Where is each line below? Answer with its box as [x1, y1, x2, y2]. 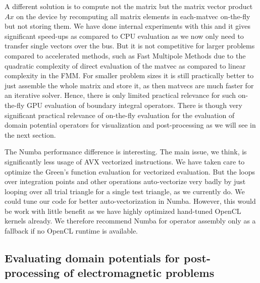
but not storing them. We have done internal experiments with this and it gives [5, 21, 250, 31]
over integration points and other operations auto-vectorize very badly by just [5, 176, 246, 187]
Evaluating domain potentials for [5, 250, 180, 266]
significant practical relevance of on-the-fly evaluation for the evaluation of [5, 109, 235, 120]
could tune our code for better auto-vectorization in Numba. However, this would [5, 196, 256, 206]
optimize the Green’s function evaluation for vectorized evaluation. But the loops [5, 166, 255, 177]
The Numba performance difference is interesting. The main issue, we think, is [5, 146, 247, 157]
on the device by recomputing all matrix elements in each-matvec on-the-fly [16, 11, 250, 21]
